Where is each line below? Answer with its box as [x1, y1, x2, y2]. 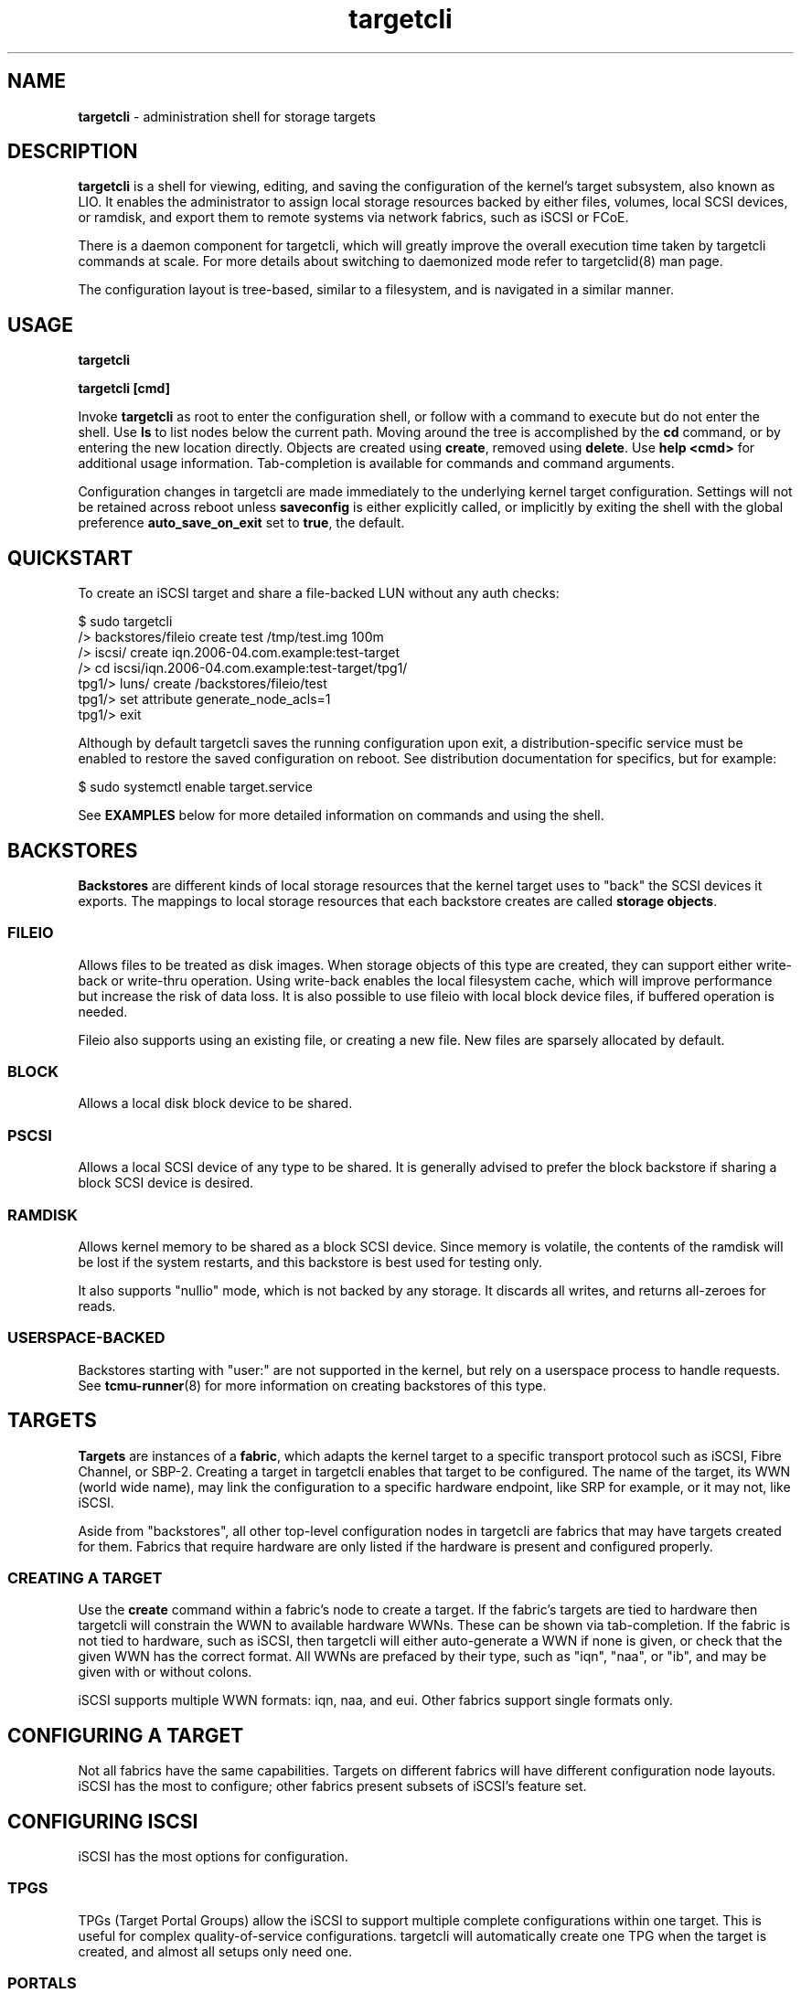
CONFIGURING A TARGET [7, 1723, 244, 1747]
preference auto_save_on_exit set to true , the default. [78, 515, 405, 531]
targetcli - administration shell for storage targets [78, 108, 376, 124]
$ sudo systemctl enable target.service [78, 779, 314, 795]
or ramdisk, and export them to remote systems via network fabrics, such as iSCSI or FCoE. [78, 209, 629, 226]
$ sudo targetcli [78, 613, 173, 630]
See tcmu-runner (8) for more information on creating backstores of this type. [78, 1377, 547, 1393]
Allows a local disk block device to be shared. [78, 1095, 353, 1112]
